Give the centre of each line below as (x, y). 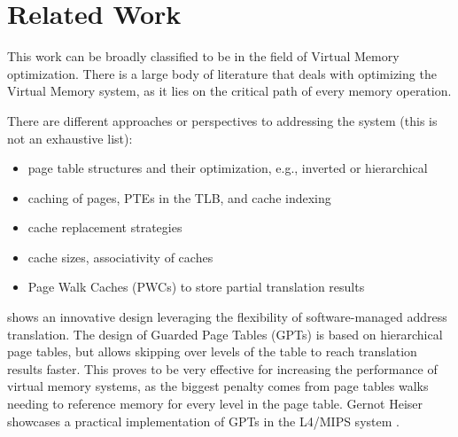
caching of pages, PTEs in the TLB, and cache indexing (179, 197)
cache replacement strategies (105, 227)
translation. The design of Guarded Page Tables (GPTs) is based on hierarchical (225, 334)
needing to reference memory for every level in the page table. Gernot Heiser (215, 404)
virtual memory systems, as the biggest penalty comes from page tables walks (218, 386)
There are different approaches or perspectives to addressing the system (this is (222, 120)
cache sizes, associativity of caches (120, 257)
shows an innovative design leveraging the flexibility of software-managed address (227, 317)
